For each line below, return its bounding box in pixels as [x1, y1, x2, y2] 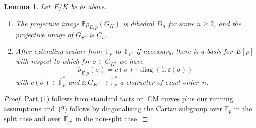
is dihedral [123, 18, 154, 28]
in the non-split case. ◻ [75, 113, 148, 124]
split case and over [4, 113, 61, 124]
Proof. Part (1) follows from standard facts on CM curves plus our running [4, 93, 233, 103]
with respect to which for [15, 56, 90, 66]
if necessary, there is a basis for [136, 45, 233, 56]
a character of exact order [120, 76, 199, 86]
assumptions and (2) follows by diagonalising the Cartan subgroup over [4, 103, 222, 113]
